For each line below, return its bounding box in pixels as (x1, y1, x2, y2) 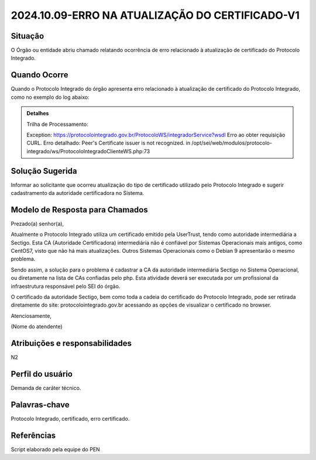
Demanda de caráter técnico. (11, 385, 81, 392)
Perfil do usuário (11, 369, 73, 379)
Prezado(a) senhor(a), (11, 220, 64, 227)
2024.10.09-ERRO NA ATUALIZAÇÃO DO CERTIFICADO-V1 (11, 9, 300, 22)
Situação (11, 31, 44, 41)
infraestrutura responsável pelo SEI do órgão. (11, 283, 121, 290)
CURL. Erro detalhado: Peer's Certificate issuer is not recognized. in (26, 139, 190, 146)
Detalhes (26, 110, 49, 117)
